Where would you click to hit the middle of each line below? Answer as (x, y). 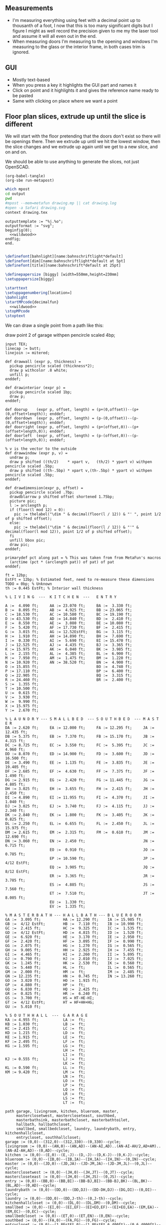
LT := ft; (74, 1103)
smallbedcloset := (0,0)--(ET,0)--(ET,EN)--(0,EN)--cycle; (68, 1216)
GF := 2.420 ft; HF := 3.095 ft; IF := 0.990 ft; (74, 942)
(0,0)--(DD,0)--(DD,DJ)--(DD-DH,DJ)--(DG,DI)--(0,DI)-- (97, 1190)
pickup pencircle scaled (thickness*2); (52, 366)
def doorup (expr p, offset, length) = (50, 410)
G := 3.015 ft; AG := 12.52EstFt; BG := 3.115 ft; (69, 632)
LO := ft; (74, 1081)
